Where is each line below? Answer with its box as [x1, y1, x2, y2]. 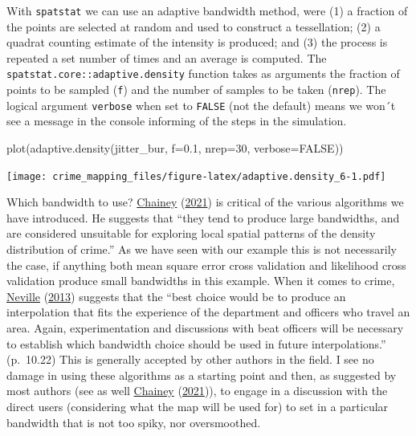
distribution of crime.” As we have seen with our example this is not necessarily [6, 241, 397, 258]
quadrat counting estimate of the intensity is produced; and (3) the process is [6, 34, 388, 51]
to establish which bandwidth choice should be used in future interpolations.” [6, 335, 386, 352]
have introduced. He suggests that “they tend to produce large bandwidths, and [6, 209, 400, 226]
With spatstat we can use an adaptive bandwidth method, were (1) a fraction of [6, 2, 408, 18]
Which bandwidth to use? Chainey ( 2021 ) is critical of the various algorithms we [6, 194, 404, 210]
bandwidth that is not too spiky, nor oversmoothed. [6, 414, 261, 430]
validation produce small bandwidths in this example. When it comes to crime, [6, 272, 395, 289]
